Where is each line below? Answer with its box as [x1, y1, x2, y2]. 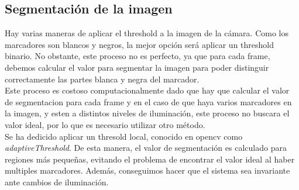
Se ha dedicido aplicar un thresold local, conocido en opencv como [5, 130, 243, 142]
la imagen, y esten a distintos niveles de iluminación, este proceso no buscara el [5, 107, 290, 119]
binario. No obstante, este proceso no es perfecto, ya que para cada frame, [5, 50, 270, 62]
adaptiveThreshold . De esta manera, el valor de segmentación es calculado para [5, 141, 287, 154]
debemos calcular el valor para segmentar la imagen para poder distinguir [5, 61, 269, 73]
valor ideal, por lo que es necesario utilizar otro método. [5, 118, 205, 130]
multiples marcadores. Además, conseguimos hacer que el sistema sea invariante [5, 164, 290, 177]
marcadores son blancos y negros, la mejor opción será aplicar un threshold [5, 38, 274, 50]
